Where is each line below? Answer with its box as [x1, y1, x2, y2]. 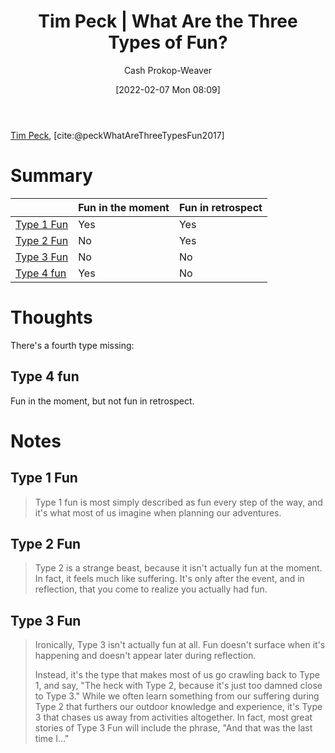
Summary [10, 165, 93, 187]
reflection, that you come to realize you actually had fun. [34, 583, 268, 595]
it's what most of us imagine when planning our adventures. [34, 506, 282, 519]
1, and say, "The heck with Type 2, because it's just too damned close [34, 680, 323, 692]
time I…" [34, 733, 70, 745]
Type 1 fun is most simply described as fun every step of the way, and [34, 496, 323, 508]
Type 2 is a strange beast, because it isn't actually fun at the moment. [34, 562, 323, 574]
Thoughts [10, 306, 93, 329]
